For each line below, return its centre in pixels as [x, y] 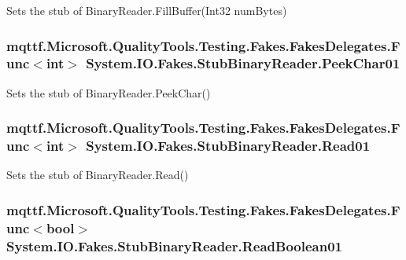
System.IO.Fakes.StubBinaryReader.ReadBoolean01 [175, 245]
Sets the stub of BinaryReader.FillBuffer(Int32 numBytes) [147, 10]
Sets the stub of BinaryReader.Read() [98, 175]
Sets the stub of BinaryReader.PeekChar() [109, 92]
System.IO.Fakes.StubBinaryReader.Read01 [228, 146]
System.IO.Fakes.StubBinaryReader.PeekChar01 [243, 63]
